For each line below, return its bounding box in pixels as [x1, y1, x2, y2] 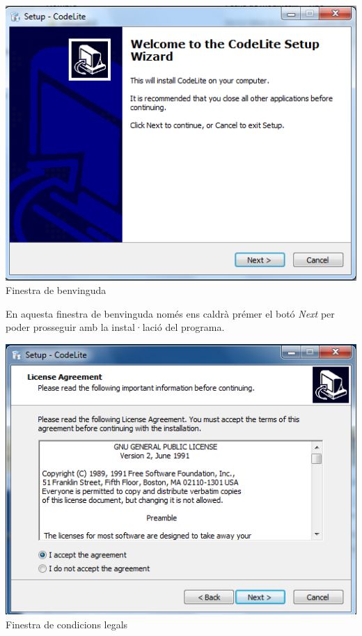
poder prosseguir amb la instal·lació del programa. [6, 320, 225, 334]
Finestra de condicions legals [6, 616, 128, 631]
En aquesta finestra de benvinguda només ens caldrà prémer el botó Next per [6, 306, 335, 320]
